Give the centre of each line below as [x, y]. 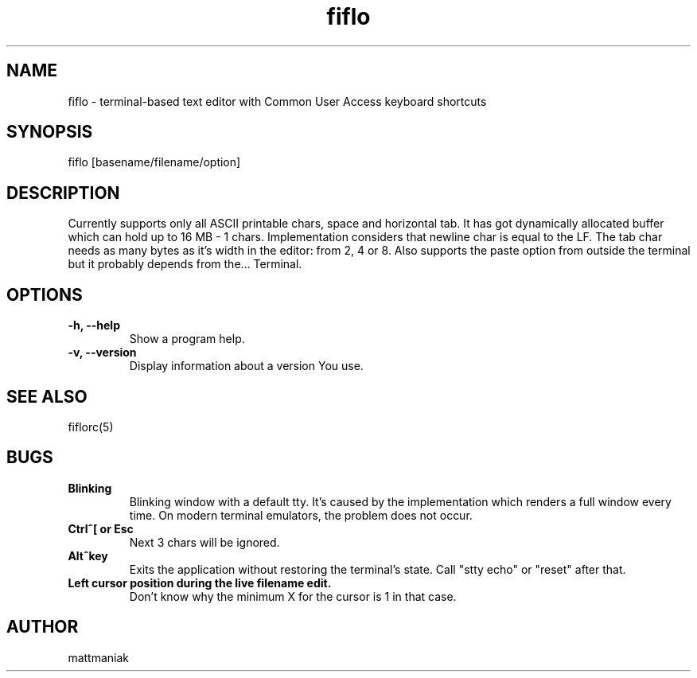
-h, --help [94, 325]
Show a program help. [187, 339]
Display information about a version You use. [246, 366]
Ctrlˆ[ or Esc [101, 528]
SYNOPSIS [50, 132]
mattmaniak [99, 657]
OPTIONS [45, 294]
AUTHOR [43, 627]
